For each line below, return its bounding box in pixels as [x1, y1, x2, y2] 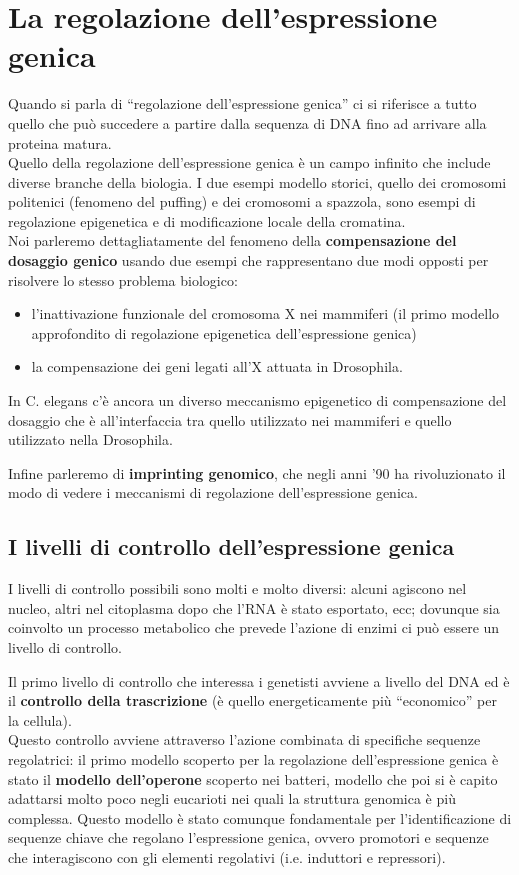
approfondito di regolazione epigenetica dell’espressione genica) [31, 322, 417, 343]
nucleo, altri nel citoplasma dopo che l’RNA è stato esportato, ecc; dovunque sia [8, 597, 500, 618]
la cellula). [8, 709, 72, 730]
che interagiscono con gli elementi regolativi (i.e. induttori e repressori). [8, 846, 446, 867]
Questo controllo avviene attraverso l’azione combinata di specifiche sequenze [8, 729, 481, 750]
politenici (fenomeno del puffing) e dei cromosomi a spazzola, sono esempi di [8, 191, 476, 212]
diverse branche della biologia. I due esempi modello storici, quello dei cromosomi [8, 171, 507, 192]
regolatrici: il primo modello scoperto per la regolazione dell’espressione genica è [8, 748, 499, 769]
